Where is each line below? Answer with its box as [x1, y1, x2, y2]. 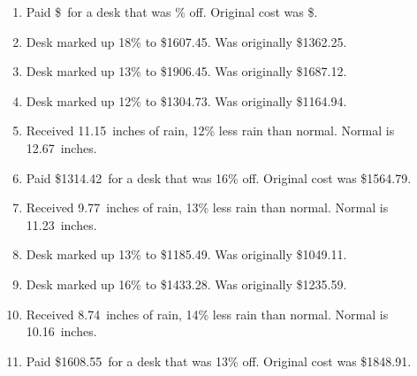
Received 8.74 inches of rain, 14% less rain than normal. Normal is [26, 304, 389, 323]
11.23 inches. [26, 215, 97, 234]
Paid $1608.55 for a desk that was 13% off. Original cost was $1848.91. [26, 351, 412, 370]
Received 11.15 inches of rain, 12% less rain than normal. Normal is [26, 121, 395, 140]
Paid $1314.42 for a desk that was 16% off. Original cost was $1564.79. [26, 168, 412, 187]
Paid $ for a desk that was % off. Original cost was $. [26, 3, 318, 20]
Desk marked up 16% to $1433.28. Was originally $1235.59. [26, 274, 347, 293]
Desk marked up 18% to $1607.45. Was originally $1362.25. [26, 32, 347, 50]
